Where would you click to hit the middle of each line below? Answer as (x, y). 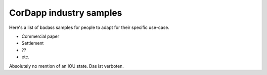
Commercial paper (40, 36)
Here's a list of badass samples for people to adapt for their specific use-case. (89, 27)
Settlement (33, 43)
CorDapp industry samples (66, 13)
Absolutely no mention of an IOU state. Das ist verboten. (67, 66)
